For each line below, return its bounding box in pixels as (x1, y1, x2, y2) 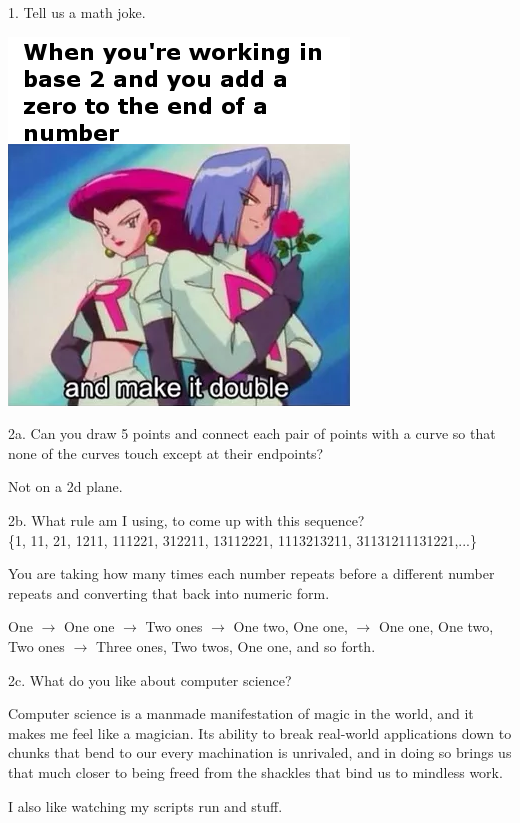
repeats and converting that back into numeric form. (8, 582, 330, 603)
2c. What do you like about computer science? (8, 669, 292, 690)
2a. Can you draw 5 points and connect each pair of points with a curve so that (8, 423, 496, 444)
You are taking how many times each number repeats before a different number (8, 563, 495, 584)
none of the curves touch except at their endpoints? (8, 442, 324, 463)
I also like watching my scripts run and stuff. (8, 795, 283, 816)
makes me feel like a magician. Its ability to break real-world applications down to (8, 722, 512, 743)
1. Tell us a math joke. (8, 2, 146, 22)
